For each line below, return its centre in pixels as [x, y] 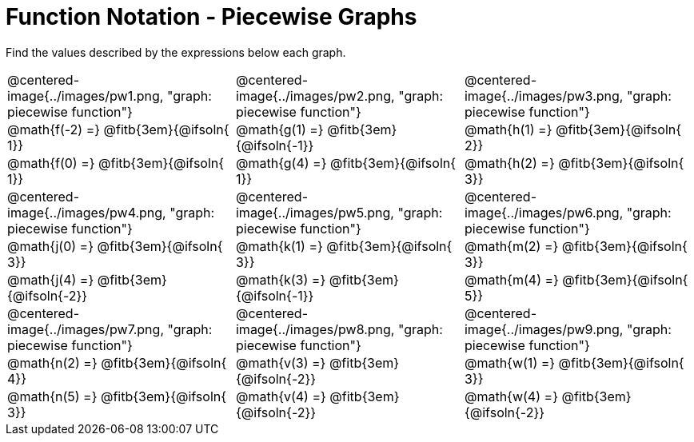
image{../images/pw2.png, [315, 96]
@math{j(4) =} [51, 279]
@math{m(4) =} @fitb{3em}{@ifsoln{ [576, 279]
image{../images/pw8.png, [315, 329]
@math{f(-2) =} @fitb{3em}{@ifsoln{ [118, 129]
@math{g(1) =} [279, 129]
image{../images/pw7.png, [86, 329]
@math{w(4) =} [511, 396]
